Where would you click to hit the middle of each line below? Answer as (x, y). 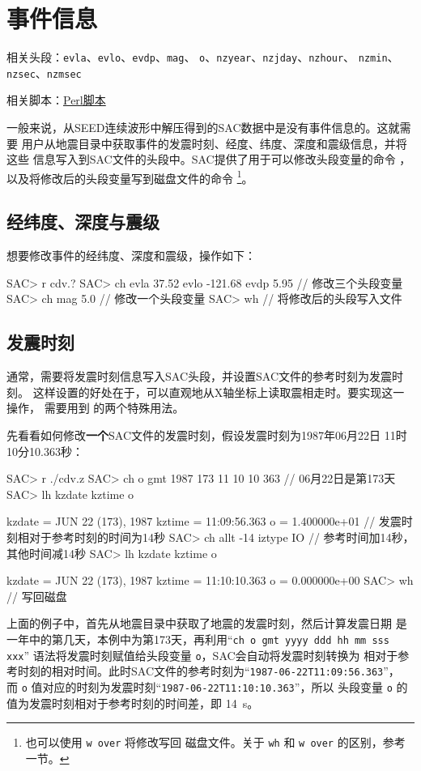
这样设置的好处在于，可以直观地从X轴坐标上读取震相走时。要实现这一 (219, 392)
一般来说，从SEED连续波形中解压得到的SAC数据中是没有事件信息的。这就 (203, 128)
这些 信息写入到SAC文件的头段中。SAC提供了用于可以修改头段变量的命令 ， (209, 159)
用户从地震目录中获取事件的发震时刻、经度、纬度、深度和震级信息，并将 (214, 143)
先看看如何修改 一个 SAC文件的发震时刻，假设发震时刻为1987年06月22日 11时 (207, 435)
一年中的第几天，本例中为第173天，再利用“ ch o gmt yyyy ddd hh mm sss (198, 639)
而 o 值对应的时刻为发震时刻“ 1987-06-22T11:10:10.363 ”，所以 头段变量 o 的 (207, 686)
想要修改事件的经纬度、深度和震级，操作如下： (131, 256)
